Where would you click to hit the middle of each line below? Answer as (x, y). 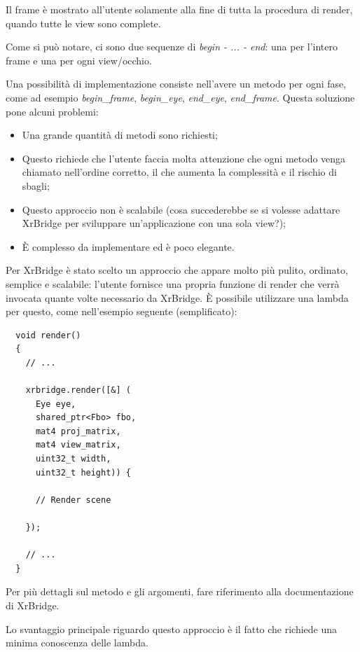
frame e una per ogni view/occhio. (79, 60)
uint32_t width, (73, 459)
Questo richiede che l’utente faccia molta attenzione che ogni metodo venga (184, 158)
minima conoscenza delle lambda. (77, 643)
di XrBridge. (33, 605)
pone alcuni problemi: (52, 111)
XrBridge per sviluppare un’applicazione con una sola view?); (154, 223)
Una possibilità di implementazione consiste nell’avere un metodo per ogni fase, (176, 84)
